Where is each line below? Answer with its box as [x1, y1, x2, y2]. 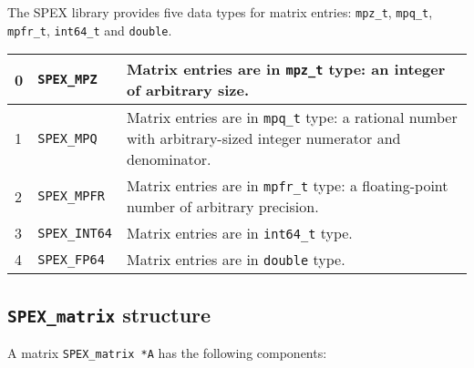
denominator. [127, 148, 211, 170]
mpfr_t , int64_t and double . [7, 20, 172, 39]
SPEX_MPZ [37, 72, 98, 87]
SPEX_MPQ [37, 130, 98, 146]
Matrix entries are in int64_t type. [127, 222, 353, 244]
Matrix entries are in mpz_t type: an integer [127, 58, 446, 80]
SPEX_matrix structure [7, 300, 211, 328]
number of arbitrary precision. [127, 196, 319, 218]
